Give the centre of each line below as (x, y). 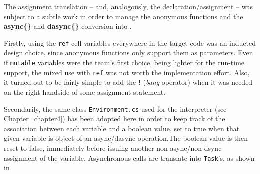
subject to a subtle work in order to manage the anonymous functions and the (124, 16)
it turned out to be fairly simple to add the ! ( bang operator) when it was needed (128, 82)
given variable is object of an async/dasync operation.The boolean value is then (126, 138)
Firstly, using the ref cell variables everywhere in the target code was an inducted (130, 43)
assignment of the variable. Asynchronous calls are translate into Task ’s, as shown (129, 157)
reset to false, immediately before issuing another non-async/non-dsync (113, 147)
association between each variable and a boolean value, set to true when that (122, 128)
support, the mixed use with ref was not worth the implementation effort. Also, (127, 72)
